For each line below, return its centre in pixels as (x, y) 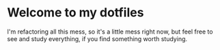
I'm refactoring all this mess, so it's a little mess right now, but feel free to (110, 32)
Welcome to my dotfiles (75, 13)
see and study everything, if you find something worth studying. (97, 38)
